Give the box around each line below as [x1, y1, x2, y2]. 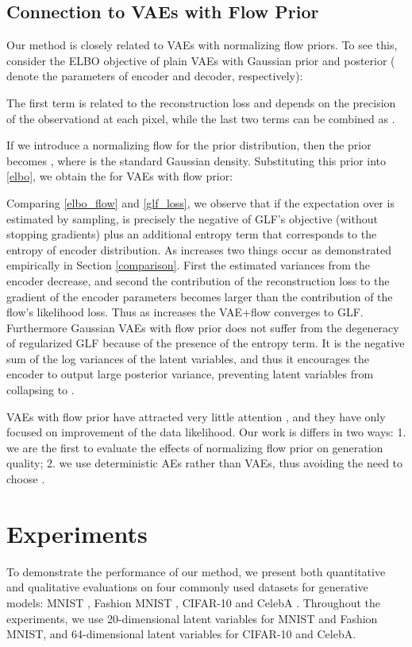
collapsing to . [6, 382, 75, 398]
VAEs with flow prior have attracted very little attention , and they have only [6, 408, 386, 424]
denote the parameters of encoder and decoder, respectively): [6, 68, 303, 84]
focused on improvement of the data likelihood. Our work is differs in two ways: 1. [6, 424, 406, 440]
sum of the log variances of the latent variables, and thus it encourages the [6, 350, 370, 366]
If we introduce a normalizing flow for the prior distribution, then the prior [6, 137, 372, 153]
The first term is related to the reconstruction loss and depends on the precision [6, 94, 396, 110]
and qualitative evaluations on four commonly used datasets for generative [6, 579, 368, 595]
